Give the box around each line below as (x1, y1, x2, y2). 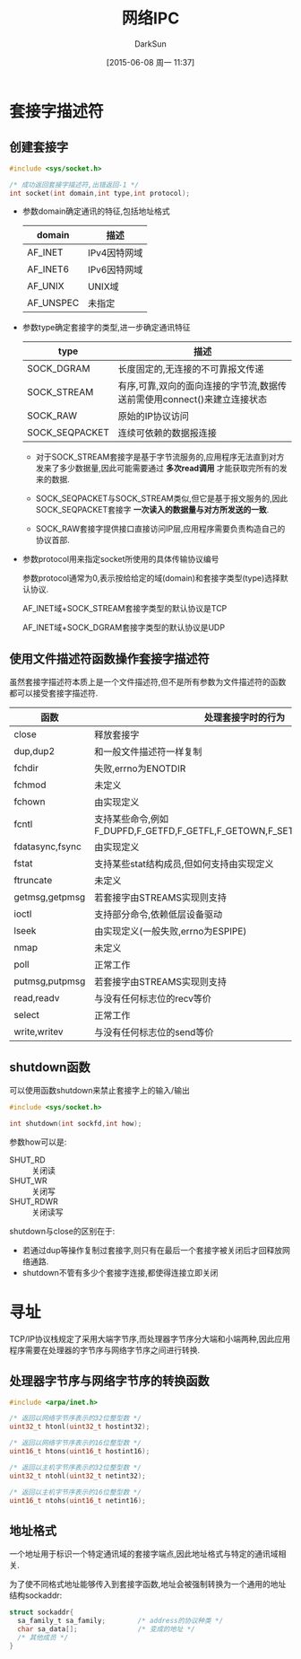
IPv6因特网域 (88, 264, 143, 276)
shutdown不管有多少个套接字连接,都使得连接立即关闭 (21, 1267, 219, 1277)
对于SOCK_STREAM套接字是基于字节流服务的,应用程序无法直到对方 (35, 452, 285, 462)
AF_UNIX (26, 280, 64, 293)
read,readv (13, 992, 60, 1005)
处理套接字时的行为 (204, 711, 286, 724)
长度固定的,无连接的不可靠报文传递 (117, 363, 264, 375)
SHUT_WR (9, 1175, 47, 1186)
